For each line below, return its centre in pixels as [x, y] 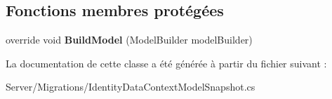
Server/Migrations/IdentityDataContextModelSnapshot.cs [131, 87]
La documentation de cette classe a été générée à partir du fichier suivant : [166, 63]
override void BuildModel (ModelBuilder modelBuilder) [129, 40]
